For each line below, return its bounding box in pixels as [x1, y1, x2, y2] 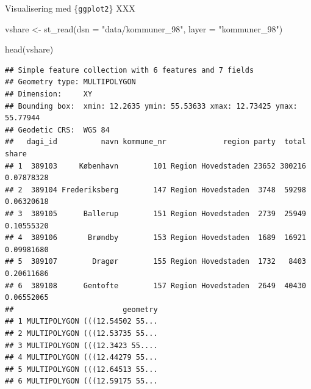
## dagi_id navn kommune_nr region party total [5, 137, 306, 147]
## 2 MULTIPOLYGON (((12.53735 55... [5, 329, 158, 338]
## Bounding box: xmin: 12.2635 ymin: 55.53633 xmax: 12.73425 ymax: [5, 101, 298, 111]
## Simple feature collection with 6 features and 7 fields [5, 65, 254, 75]
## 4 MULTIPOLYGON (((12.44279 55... [5, 353, 158, 362]
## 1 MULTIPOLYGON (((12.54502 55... [5, 317, 158, 326]
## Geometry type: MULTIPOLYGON [5, 78, 136, 87]
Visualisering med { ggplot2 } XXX [5, 2, 135, 14]
